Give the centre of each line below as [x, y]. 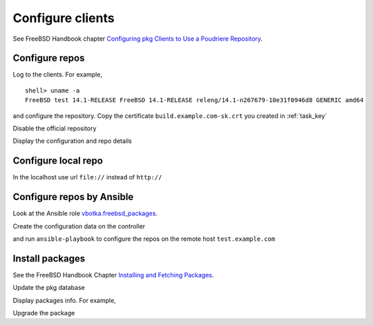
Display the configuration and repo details [73, 141]
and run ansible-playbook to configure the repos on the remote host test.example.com [144, 239]
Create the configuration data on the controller [79, 226]
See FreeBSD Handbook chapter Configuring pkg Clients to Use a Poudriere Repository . [137, 39]
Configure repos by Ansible [73, 197]
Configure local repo [58, 161]
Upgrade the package [44, 313]
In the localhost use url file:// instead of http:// [87, 177]
